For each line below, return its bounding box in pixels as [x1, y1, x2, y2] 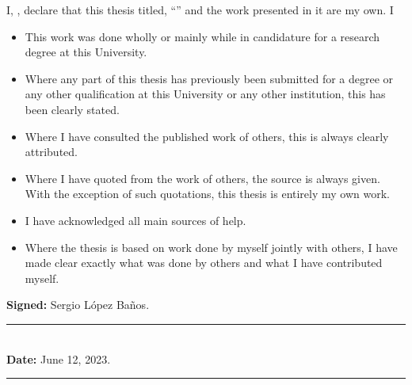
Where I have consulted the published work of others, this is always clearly [25, 128, 389, 144]
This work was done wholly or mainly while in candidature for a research [25, 28, 380, 44]
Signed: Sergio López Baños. [6, 296, 150, 313]
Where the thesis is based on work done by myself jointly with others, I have [25, 238, 398, 255]
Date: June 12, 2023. [6, 350, 111, 367]
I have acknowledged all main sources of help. [25, 212, 246, 228]
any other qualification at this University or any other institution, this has [25, 86, 386, 102]
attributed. [25, 143, 78, 160]
